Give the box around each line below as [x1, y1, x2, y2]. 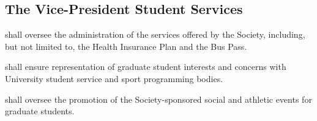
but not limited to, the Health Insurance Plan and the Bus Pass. [5, 40, 247, 52]
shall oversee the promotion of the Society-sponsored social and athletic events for [5, 92, 312, 105]
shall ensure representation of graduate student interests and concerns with [5, 60, 286, 73]
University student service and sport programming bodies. [5, 72, 223, 85]
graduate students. [5, 105, 75, 117]
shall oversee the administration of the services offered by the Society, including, [5, 28, 305, 41]
